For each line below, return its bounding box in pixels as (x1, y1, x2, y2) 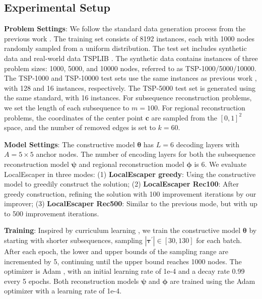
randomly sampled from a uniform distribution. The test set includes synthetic (4, 43, 247, 53)
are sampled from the (151, 112, 217, 123)
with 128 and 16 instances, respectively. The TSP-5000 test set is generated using (4, 82, 255, 93)
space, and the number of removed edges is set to (4, 122, 156, 133)
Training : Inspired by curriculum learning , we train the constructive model (4, 225, 241, 235)
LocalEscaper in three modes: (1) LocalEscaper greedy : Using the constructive (4, 168, 256, 179)
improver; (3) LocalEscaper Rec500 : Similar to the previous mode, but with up (4, 198, 257, 209)
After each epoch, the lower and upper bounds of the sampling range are (4, 246, 228, 257)
